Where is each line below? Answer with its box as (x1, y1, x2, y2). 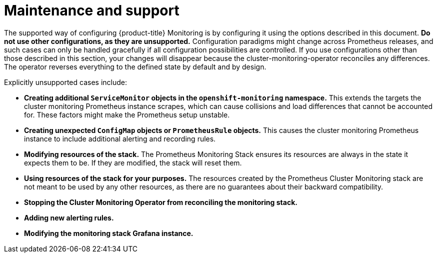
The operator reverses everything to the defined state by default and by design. (4, 62, 266, 71)
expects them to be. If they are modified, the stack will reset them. (24, 158, 242, 167)
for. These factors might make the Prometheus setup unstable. (24, 110, 230, 119)
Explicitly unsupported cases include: (4, 77, 127, 86)
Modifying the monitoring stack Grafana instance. (24, 228, 193, 237)
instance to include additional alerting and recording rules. (24, 134, 216, 143)
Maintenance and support (4, 2, 179, 19)
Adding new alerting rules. (24, 213, 114, 222)
